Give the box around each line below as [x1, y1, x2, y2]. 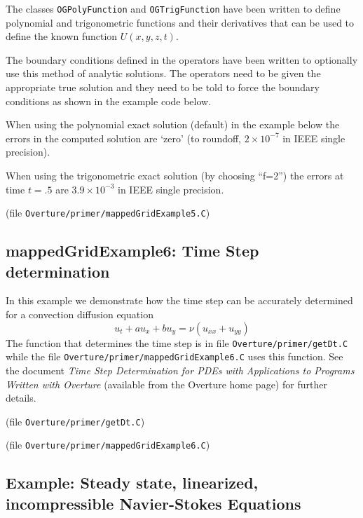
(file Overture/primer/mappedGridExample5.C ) [6, 205, 210, 220]
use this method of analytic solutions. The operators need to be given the [6, 66, 321, 81]
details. [6, 390, 36, 405]
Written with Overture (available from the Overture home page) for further [6, 376, 327, 391]
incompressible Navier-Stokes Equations [6, 492, 301, 514]
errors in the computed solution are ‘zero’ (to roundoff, [6, 130, 242, 145]
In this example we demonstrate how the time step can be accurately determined [6, 293, 353, 308]
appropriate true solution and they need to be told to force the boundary [6, 80, 320, 95]
